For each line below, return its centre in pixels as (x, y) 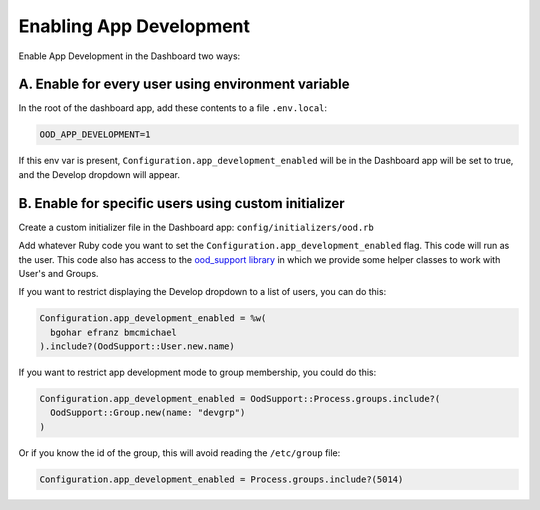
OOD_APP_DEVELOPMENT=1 (95, 134)
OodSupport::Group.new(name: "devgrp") (148, 413)
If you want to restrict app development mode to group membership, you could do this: (197, 372)
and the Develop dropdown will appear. (99, 174)
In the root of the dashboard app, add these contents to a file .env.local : (173, 108)
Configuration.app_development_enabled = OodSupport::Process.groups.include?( (240, 399)
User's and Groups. (58, 273)
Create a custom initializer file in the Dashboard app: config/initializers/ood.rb (196, 227)
